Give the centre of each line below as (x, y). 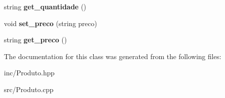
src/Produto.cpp (29, 89)
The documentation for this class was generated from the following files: (113, 56)
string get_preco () (36, 40)
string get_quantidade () (45, 6)
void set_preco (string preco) (51, 23)
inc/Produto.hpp (29, 73)
